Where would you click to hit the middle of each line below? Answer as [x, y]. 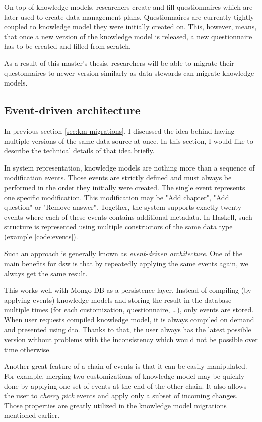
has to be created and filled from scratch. [68, 46]
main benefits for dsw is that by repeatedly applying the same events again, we [126, 263]
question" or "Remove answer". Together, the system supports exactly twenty [123, 207]
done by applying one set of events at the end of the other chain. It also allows [125, 386]
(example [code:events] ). [41, 236]
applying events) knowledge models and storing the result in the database [118, 300]
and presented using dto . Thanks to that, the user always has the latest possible [128, 329]
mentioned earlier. [32, 415]
